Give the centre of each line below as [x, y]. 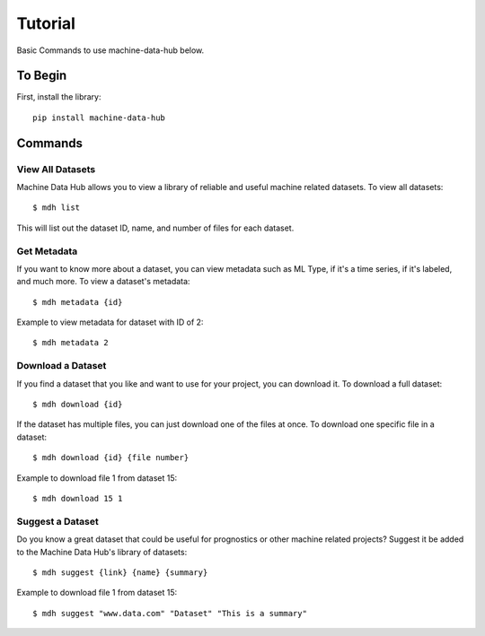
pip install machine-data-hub [99, 118]
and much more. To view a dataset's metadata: [103, 282]
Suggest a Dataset [57, 521]
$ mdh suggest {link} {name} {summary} [120, 572]
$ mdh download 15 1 [78, 498]
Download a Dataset [62, 366]
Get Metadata [47, 251]
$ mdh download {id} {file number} [111, 458]
